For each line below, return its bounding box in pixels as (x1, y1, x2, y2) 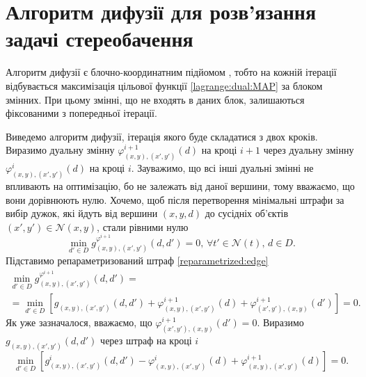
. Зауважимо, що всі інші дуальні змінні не (131, 161, 314, 175)
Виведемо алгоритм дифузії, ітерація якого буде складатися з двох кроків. (6, 129, 318, 143)
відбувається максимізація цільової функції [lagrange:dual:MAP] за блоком (6, 78, 323, 93)
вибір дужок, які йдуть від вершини (6, 206, 158, 220)
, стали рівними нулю (97, 219, 189, 234)
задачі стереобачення (6, 24, 193, 53)
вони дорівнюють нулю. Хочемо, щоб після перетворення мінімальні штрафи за (6, 192, 344, 207)
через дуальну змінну (263, 143, 354, 157)
